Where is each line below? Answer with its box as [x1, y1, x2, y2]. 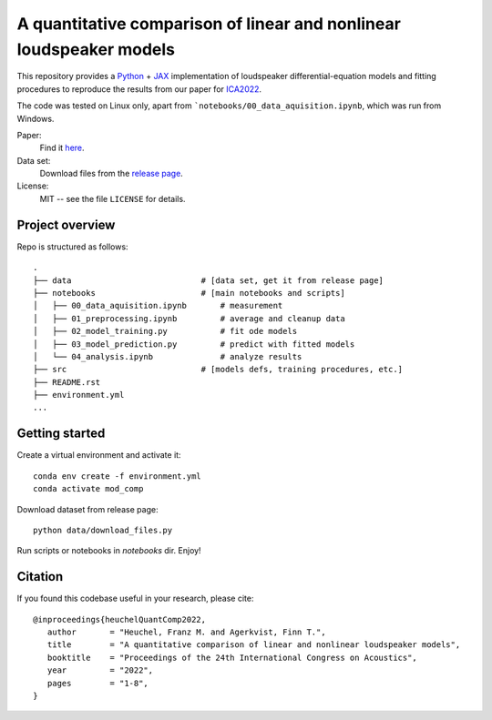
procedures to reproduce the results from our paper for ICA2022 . [16, 83, 262, 95]
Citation [16, 569, 64, 584]
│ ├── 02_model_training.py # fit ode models [33, 326, 298, 337]
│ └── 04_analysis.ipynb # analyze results [33, 351, 302, 361]
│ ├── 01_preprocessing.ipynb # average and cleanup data [33, 313, 345, 323]
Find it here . [39, 142, 86, 154]
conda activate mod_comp [33, 483, 144, 494]
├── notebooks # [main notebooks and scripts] [33, 288, 345, 298]
